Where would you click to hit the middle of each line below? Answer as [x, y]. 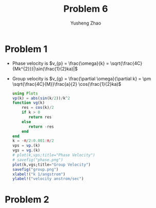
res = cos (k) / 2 [38, 108]
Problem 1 [26, 49]
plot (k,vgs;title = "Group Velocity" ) [51, 165]
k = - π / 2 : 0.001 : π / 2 [33, 141]
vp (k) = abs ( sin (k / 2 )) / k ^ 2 [41, 98]
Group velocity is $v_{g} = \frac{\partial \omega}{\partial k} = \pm [82, 78]
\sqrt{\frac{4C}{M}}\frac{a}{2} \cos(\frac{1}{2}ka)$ [67, 84]
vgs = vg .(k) [26, 151]
